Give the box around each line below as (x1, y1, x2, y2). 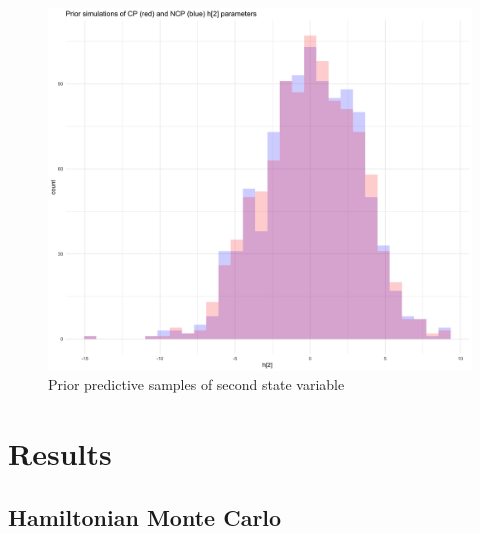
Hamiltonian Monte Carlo (8, 501, 282, 532)
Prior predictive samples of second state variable (48, 374, 345, 395)
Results (8, 433, 112, 474)
